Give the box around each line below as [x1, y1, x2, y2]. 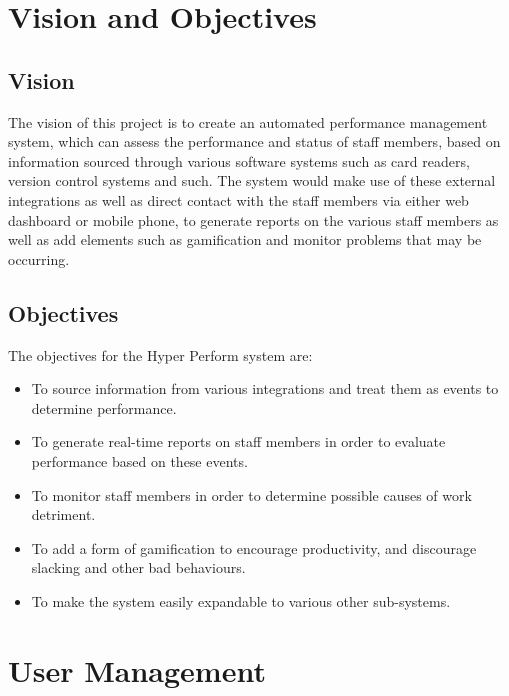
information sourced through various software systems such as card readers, [8, 150, 470, 171]
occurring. [8, 248, 70, 269]
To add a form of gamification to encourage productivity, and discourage [31, 537, 477, 558]
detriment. [31, 504, 96, 525]
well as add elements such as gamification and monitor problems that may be [8, 229, 482, 250]
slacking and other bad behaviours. [31, 557, 246, 578]
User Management [8, 649, 266, 690]
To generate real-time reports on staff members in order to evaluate [31, 431, 446, 452]
